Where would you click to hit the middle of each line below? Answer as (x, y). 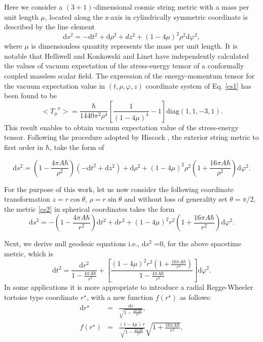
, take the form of (77, 147)
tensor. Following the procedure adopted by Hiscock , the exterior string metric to (131, 137)
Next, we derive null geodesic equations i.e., (72, 243)
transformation (27, 199)
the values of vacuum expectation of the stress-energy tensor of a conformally (124, 66)
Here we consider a (33, 7)
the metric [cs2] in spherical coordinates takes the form (89, 208)
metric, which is (29, 253)
